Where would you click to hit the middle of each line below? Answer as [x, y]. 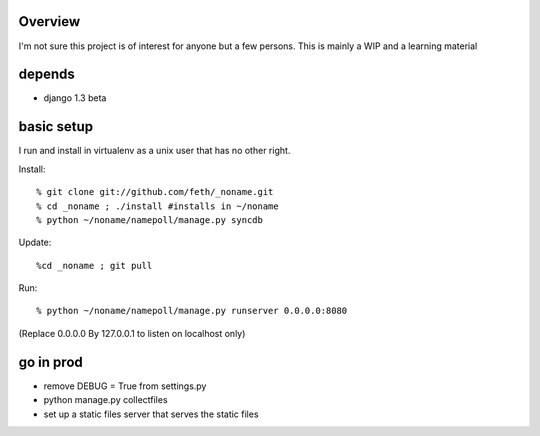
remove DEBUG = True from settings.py [125, 386]
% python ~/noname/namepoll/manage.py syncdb [150, 219]
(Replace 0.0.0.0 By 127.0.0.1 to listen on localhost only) [132, 333]
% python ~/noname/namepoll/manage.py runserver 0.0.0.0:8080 [192, 311]
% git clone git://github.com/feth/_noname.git [155, 192]
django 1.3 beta [75, 98]
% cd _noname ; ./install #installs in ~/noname [157, 206]
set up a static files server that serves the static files [151, 414]
